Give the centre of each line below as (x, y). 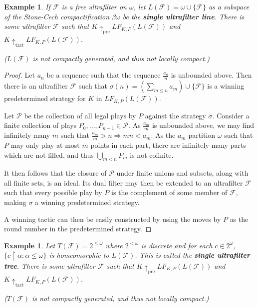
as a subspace (229, 6)
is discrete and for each (177, 245)
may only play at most (45, 145)
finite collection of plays (40, 125)
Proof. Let (19, 75)
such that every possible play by (53, 192)
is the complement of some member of (169, 192)
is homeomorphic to (79, 255)
